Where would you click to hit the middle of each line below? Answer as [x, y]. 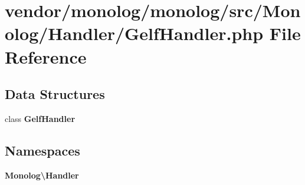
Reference [46, 56]
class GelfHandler [40, 118]
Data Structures [55, 94]
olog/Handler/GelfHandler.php [134, 33]
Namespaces [42, 150]
